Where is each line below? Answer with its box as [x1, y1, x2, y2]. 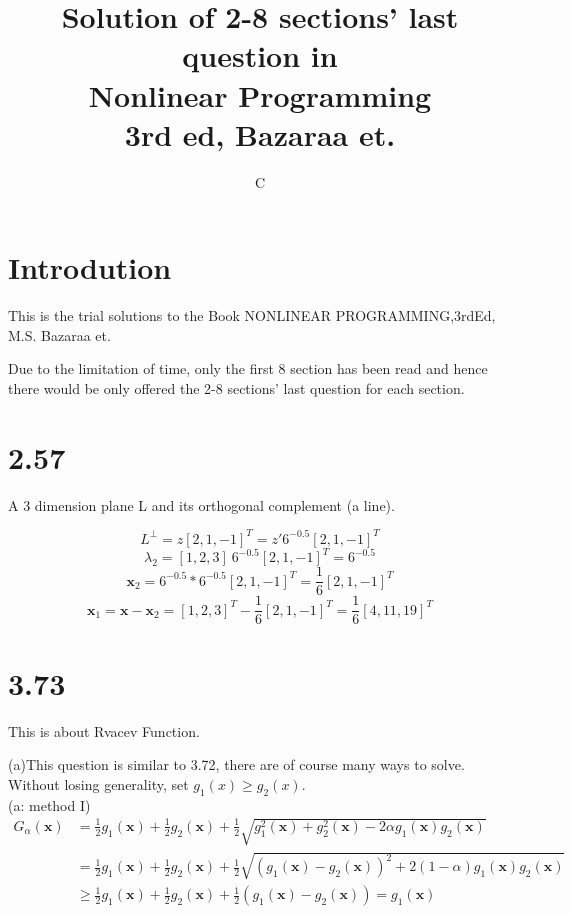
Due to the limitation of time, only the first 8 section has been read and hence [8, 358, 488, 379]
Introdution [8, 247, 172, 288]
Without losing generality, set [8, 773, 189, 794]
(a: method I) [8, 794, 91, 815]
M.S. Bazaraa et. [8, 324, 111, 345]
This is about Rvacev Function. [8, 720, 200, 741]
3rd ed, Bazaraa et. [124, 113, 396, 154]
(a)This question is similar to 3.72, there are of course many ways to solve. [8, 754, 465, 775]
